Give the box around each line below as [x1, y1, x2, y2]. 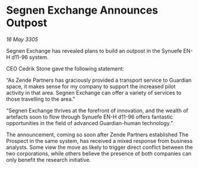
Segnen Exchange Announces [6, 4, 159, 17]
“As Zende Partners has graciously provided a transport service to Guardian [6, 76, 192, 84]
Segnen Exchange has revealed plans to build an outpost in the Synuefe [6, 47, 182, 54]
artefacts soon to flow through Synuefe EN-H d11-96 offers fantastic [6, 113, 173, 120]
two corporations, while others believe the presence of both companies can [6, 149, 192, 157]
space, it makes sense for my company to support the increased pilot [6, 82, 176, 90]
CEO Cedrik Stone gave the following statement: [6, 65, 125, 72]
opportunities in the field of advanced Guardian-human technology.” [6, 119, 173, 126]
